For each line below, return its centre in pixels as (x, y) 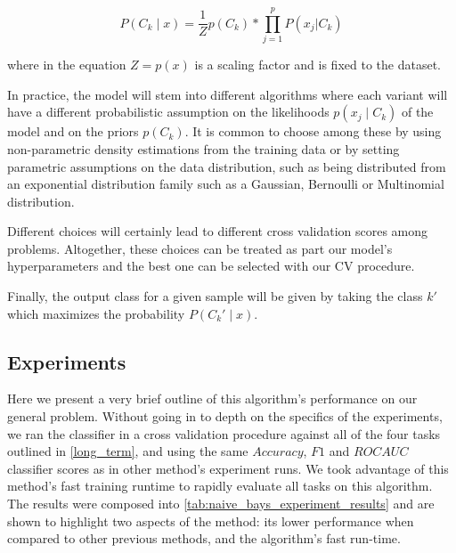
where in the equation (67, 65)
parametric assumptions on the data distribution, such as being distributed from (227, 166)
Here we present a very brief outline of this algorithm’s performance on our (212, 398)
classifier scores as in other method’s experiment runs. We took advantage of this (228, 468)
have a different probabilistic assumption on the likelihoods (168, 112)
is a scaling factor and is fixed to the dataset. (318, 65)
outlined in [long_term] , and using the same (128, 451)
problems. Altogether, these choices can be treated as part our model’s (200, 248)
